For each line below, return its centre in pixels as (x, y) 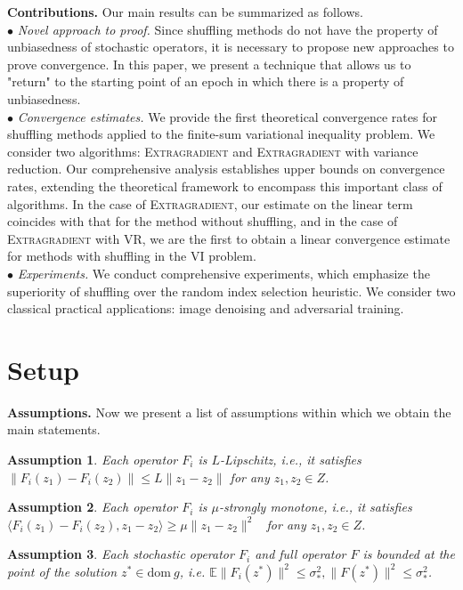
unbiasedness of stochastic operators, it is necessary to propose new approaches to (231, 47)
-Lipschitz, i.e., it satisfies (291, 459)
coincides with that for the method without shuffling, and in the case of (203, 221)
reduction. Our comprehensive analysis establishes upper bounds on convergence (226, 169)
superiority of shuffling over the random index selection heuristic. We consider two (231, 291)
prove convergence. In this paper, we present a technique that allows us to (209, 64)
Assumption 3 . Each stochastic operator (121, 554)
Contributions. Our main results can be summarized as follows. (185, 12)
